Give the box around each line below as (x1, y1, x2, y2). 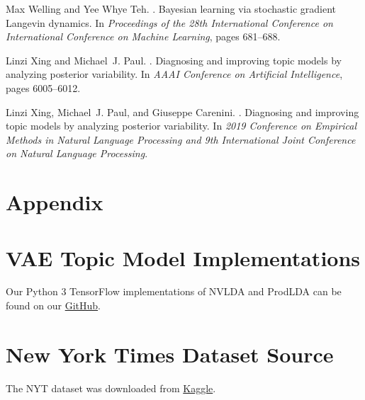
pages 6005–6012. (6, 80, 81, 95)
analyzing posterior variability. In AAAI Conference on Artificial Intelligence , (6, 67, 343, 81)
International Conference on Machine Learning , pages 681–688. (6, 29, 281, 44)
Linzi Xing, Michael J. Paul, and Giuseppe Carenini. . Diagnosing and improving (6, 104, 359, 119)
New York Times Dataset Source (6, 339, 334, 368)
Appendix (6, 188, 103, 217)
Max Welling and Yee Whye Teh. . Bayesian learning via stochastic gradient (6, 1, 337, 16)
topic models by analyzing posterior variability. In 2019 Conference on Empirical (6, 118, 357, 133)
